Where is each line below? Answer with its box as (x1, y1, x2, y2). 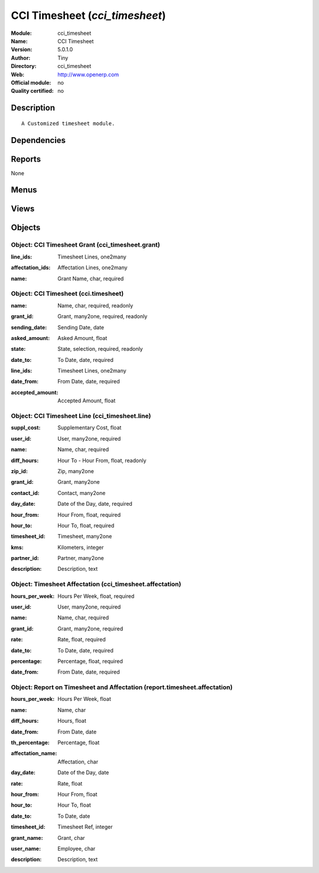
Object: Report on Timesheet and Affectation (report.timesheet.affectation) (11, 683, 233, 691)
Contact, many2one (57, 489, 106, 496)
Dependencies (11, 135, 66, 145)
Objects (11, 222, 41, 233)
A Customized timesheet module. (21, 120, 115, 127)
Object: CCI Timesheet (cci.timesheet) (11, 290, 124, 298)
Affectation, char (57, 758, 99, 765)
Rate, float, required (57, 636, 106, 643)
